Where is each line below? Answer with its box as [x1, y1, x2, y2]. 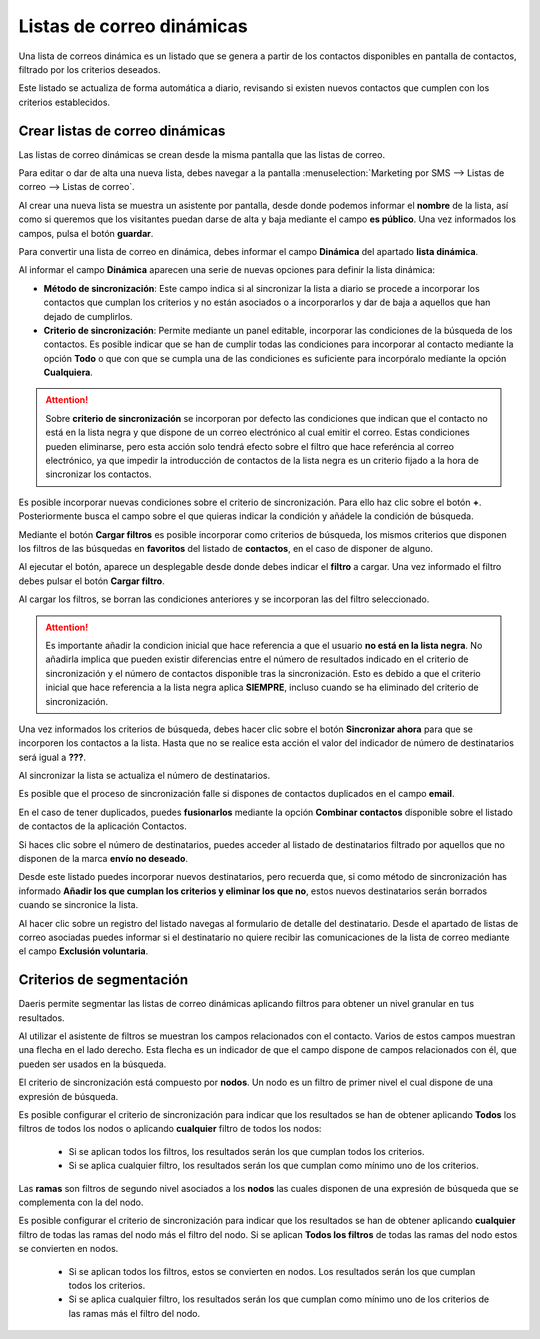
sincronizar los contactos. [45, 468, 152, 480]
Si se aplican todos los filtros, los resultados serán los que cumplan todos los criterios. [68, 1145, 425, 1157]
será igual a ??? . [18, 751, 87, 763]
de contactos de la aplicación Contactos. [18, 820, 187, 832]
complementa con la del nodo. [18, 1196, 144, 1208]
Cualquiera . [43, 366, 94, 379]
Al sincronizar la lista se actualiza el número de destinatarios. [18, 770, 270, 782]
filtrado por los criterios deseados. [18, 63, 161, 75]
